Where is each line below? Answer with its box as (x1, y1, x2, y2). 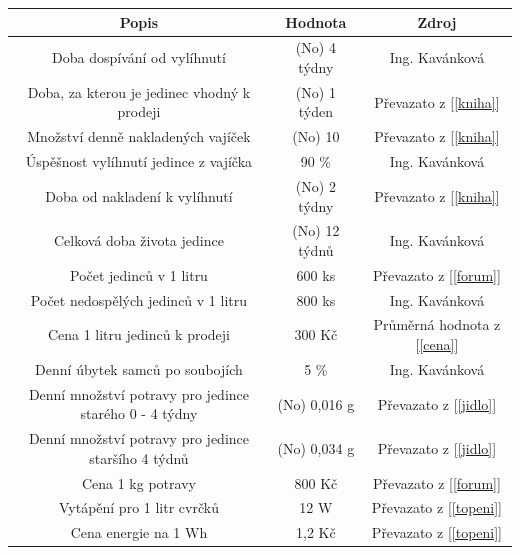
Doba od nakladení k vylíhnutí (45, 185, 233, 206)
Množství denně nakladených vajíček (27, 126, 251, 147)
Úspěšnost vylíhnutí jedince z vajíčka (25, 151, 253, 172)
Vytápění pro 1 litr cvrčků (58, 497, 219, 518)
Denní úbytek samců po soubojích (35, 358, 243, 379)
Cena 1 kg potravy (81, 472, 196, 493)
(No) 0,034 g (277, 437, 355, 458)
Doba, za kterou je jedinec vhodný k (27, 81, 251, 102)
